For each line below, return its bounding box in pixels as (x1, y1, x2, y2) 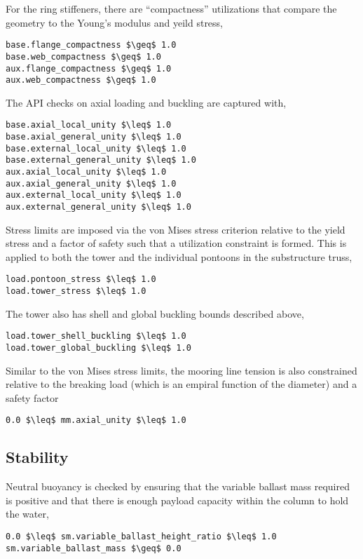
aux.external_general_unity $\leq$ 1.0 (6, 202, 191, 212)
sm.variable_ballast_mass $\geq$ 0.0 (6, 543, 181, 553)
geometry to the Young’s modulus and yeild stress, (6, 15, 224, 29)
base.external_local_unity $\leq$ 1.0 (6, 143, 186, 154)
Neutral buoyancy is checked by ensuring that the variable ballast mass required (6, 479, 350, 494)
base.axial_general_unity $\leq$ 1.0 (6, 132, 181, 142)
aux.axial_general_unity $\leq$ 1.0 (6, 178, 177, 189)
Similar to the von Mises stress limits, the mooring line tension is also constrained (6, 363, 357, 377)
